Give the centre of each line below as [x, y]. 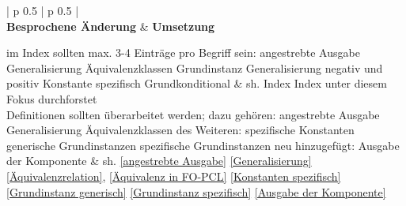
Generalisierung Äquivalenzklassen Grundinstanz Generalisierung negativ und [195, 67]
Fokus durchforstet [52, 98]
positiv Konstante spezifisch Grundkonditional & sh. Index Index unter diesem [197, 83]
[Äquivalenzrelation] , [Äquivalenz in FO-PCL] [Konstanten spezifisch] [174, 176]
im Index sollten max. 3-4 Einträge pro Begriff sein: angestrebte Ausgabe [183, 52]
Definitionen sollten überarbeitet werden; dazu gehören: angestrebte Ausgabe [193, 114]
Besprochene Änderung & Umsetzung [111, 26]
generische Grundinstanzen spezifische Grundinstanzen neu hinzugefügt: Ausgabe [203, 145]
